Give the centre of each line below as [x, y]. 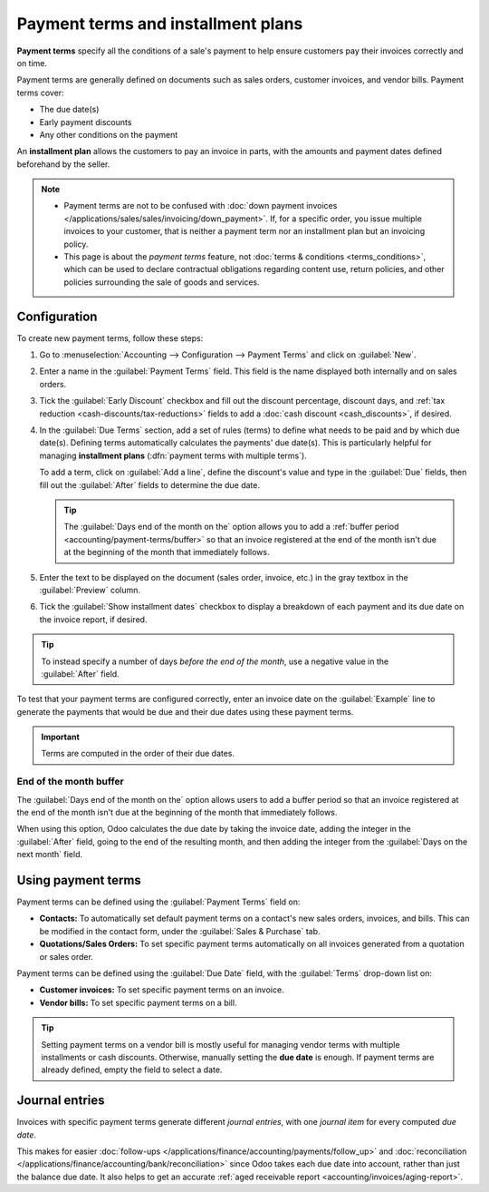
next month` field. [50, 855]
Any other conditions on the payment [109, 134]
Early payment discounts [86, 122]
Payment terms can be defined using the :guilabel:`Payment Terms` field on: [158, 902]
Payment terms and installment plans [160, 24]
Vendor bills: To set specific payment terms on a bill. [138, 1002]
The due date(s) [69, 110]
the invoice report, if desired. [93, 619]
